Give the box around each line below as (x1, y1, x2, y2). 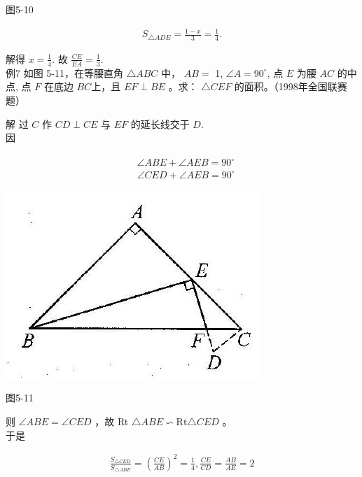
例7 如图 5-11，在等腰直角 (6, 65, 123, 80)
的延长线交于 (130, 116, 190, 131)
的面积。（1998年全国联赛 (234, 79, 347, 94)
